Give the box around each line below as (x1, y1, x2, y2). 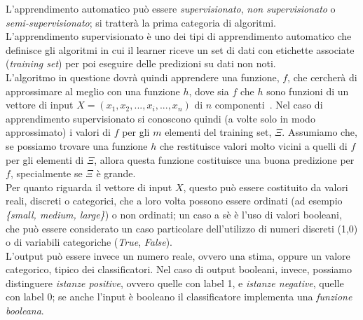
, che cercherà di (287, 69, 357, 84)
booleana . (6, 303, 44, 318)
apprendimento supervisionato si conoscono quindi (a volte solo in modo (6, 111, 315, 125)
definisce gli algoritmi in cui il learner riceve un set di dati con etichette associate (6, 42, 355, 57)
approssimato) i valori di (6, 125, 111, 139)
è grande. (96, 166, 136, 181)
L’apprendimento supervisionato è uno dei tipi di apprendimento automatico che (6, 29, 352, 43)
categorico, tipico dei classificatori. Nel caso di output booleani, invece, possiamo (6, 262, 352, 277)
